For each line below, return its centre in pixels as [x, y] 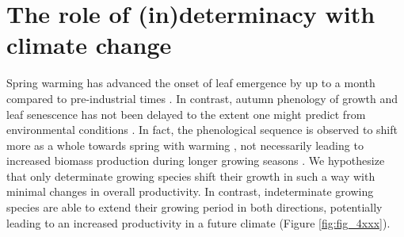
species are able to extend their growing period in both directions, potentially [194, 207]
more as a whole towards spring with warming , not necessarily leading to [185, 145]
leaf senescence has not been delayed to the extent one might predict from [186, 114]
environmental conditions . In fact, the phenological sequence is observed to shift [202, 130]
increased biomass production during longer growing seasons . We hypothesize [196, 161]
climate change [89, 45]
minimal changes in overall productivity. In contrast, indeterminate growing [190, 191]
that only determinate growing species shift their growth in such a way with [191, 176]
